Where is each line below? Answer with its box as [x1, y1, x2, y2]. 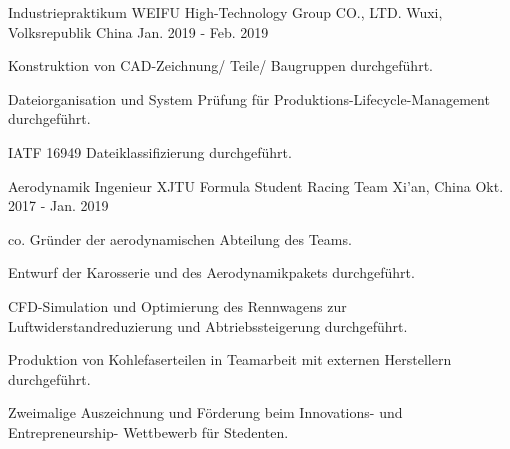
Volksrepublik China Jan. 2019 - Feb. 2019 [8, 21, 269, 42]
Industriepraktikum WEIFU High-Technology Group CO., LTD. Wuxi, [8, 2, 443, 22]
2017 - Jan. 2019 [8, 195, 109, 216]
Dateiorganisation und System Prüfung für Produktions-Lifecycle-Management [8, 88, 490, 109]
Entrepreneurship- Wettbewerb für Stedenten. [8, 421, 289, 442]
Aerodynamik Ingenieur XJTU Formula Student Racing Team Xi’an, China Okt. [8, 175, 504, 196]
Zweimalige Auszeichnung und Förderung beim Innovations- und [8, 402, 403, 423]
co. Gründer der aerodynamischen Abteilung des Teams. [8, 228, 352, 249]
